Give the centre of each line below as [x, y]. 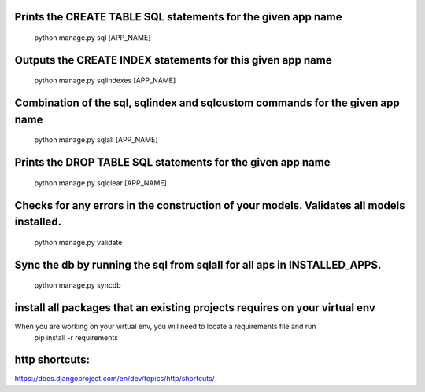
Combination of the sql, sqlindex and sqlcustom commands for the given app [207, 103]
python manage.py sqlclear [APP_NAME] [100, 183]
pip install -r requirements [76, 337]
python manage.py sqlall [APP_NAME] [96, 140]
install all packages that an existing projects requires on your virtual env [195, 308]
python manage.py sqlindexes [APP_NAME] [105, 81]
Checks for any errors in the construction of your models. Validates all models [210, 205]
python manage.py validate [78, 242]
